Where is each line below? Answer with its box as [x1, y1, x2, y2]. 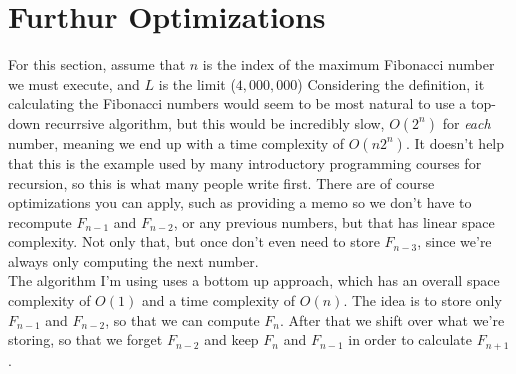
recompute [8, 211, 72, 232]
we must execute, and [8, 73, 140, 94]
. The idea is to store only [343, 290, 502, 311]
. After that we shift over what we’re [280, 309, 505, 330]
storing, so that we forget [8, 329, 163, 350]
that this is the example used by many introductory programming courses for [8, 152, 482, 173]
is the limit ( [158, 73, 236, 94]
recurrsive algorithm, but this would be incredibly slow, [44, 112, 385, 133]
